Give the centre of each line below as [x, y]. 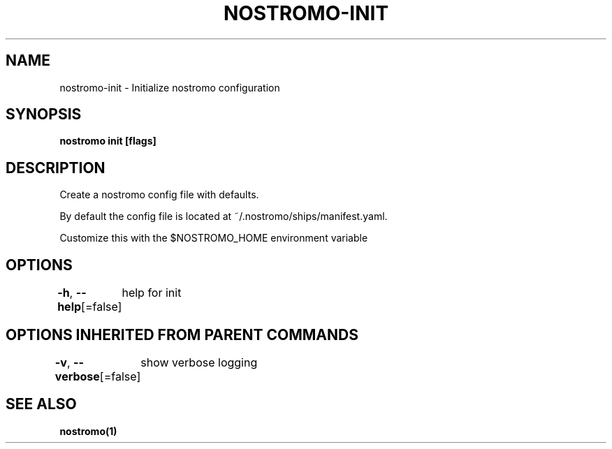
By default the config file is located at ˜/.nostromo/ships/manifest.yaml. [224, 216]
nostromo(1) [88, 431]
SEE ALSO [41, 404]
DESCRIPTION [56, 168]
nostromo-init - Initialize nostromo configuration [170, 87]
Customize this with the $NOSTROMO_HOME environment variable [214, 238]
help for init [152, 293]
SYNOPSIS [44, 115]
